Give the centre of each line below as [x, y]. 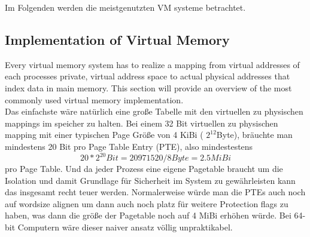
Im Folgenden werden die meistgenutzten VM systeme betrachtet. [125, 7]
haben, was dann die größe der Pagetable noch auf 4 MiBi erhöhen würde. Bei [148, 215]
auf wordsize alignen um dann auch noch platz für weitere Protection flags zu [147, 203]
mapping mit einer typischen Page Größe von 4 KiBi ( [104, 135]
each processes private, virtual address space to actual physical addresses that [148, 76]
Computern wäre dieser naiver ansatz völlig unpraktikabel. [125, 227]
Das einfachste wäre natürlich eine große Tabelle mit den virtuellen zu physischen [154, 111]
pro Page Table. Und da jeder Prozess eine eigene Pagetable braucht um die [144, 169]
